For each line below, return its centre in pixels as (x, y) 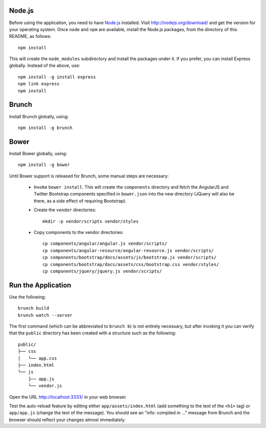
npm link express (39, 84)
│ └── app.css (37, 358)
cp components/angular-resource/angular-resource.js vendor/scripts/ (128, 250)
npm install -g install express (57, 77)
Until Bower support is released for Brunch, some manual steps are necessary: (89, 176)
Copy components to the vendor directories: (79, 232)
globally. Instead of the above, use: (45, 66)
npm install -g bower (44, 165)
